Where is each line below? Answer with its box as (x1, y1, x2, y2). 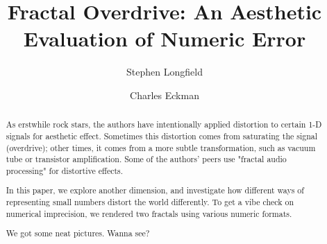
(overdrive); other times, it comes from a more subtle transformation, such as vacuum (6, 141, 316, 153)
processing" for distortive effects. (6, 164, 124, 176)
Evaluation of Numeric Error (23, 24, 306, 53)
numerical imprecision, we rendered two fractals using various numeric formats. (6, 207, 292, 219)
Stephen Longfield (126, 64, 203, 79)
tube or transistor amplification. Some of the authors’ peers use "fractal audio (6, 153, 287, 165)
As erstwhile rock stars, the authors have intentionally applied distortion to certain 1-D (6, 119, 322, 130)
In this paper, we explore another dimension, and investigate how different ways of (6, 184, 304, 196)
